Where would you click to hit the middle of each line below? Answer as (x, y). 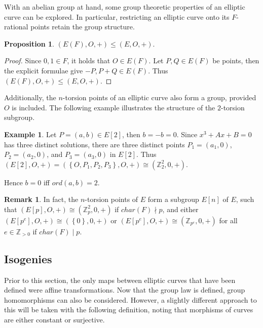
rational (16, 27)
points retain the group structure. (83, 27)
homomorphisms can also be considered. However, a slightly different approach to (130, 299)
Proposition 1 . (29, 43)
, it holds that (89, 60)
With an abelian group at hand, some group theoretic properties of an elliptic (125, 7)
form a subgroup (173, 199)
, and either (180, 209)
